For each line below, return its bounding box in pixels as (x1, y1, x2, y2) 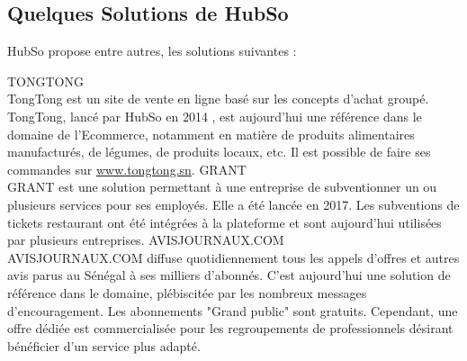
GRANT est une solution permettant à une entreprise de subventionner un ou (7, 177, 437, 196)
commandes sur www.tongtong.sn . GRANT (7, 159, 247, 178)
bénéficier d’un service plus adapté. (7, 336, 201, 355)
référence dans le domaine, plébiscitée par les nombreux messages (7, 283, 367, 302)
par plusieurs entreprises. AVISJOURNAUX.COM (7, 230, 284, 249)
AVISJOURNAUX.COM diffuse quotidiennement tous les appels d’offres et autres (7, 248, 460, 266)
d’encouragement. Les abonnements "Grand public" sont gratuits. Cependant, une (7, 301, 458, 320)
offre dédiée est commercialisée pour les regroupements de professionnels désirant (7, 319, 454, 338)
